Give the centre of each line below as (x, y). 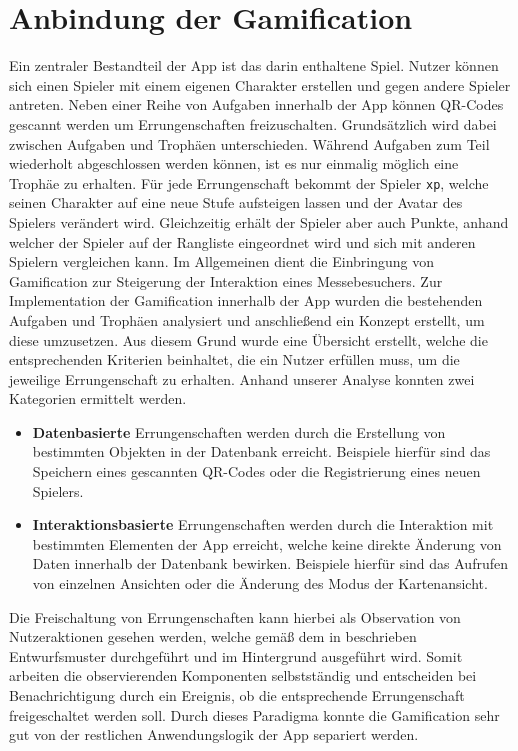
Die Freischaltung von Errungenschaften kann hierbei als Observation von (235, 616)
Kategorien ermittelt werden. (98, 398)
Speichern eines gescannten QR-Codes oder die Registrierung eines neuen (256, 471)
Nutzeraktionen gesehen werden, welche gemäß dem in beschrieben (213, 636)
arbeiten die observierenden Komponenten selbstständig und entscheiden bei (243, 675)
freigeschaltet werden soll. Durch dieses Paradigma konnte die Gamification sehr (254, 714)
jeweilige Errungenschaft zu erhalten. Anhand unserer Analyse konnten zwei (242, 378)
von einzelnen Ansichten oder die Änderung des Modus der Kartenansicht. (260, 583)
